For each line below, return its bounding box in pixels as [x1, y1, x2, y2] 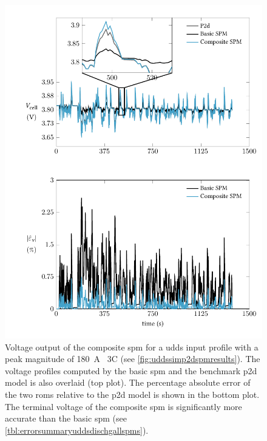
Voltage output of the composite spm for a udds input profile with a [5, 340, 259, 353]
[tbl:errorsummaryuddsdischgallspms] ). [5, 423, 149, 436]
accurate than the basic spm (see [5, 412, 127, 425]
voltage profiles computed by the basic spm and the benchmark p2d [5, 364, 257, 377]
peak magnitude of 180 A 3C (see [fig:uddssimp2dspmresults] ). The [5, 352, 260, 365]
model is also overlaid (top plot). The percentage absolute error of [5, 376, 251, 389]
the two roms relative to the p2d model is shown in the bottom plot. [5, 388, 260, 401]
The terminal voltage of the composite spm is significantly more [5, 400, 242, 412]
